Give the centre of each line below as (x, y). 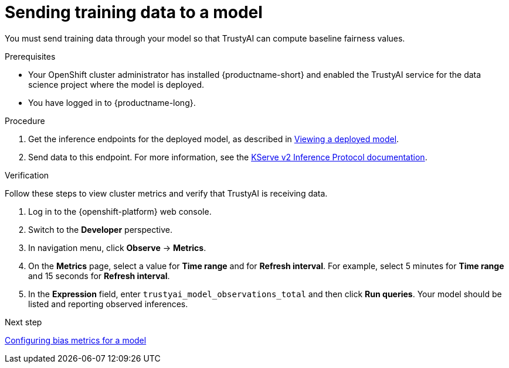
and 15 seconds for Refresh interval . (99, 276)
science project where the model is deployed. (116, 84)
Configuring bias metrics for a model (76, 340)
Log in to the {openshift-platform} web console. (120, 211)
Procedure (25, 121)
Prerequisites (30, 56)
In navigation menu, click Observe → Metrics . (117, 247)
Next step (23, 322)
